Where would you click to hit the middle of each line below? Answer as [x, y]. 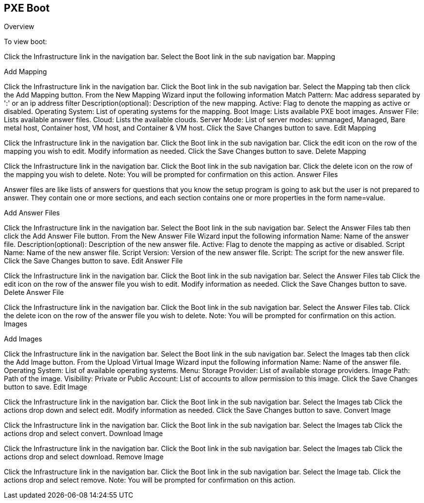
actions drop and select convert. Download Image [83, 434]
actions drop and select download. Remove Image [84, 457]
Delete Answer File [34, 292]
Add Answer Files [32, 213]
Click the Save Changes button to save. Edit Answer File [93, 261]
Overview [19, 27]
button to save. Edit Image [46, 387]
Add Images [23, 339]
